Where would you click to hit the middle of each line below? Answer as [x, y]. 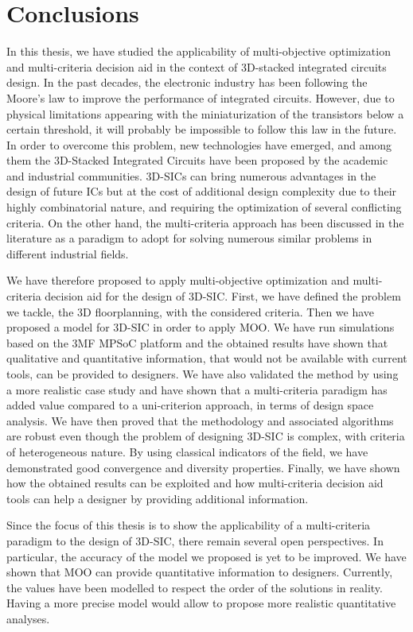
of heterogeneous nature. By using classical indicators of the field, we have [187, 451]
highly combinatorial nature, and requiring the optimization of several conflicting [204, 207]
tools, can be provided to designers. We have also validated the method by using [203, 374]
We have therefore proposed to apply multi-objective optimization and [178, 280]
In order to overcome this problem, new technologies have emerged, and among [199, 144]
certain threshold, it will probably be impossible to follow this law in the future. [202, 129]
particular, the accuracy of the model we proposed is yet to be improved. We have [206, 556]
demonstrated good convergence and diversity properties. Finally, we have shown [203, 467]
